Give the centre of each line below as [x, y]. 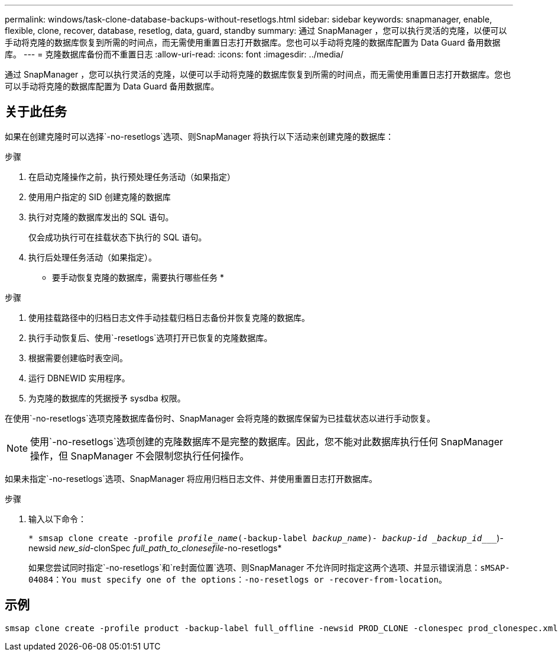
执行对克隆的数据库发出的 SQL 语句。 [101, 217]
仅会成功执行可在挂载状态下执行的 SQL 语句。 [118, 237]
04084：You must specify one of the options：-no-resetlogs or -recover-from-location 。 [238, 579]
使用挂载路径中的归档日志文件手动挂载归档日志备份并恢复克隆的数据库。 [169, 317]
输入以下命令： [57, 519]
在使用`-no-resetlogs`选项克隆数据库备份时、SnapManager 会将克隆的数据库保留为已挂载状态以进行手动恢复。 [220, 418]
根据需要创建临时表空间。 [78, 358]
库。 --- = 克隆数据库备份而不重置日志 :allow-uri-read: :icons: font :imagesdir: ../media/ [174, 54]
